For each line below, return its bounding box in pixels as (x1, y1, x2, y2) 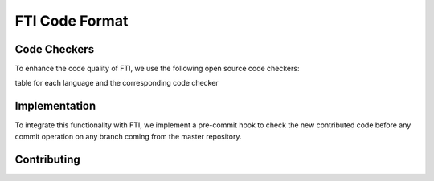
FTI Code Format (14, 12, 129, 30)
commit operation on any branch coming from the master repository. (14, 131, 242, 141)
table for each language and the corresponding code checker (14, 78, 219, 88)
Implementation (14, 99, 96, 113)
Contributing (14, 152, 80, 166)
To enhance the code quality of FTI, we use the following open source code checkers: (14, 64, 300, 74)
